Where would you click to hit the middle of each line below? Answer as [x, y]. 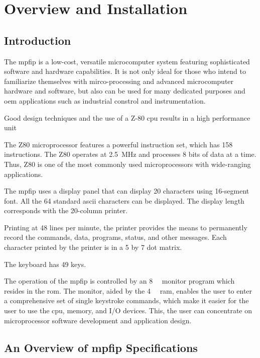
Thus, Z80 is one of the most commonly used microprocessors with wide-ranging [127, 164]
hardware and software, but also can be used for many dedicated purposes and [125, 91]
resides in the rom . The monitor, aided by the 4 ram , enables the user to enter [128, 290]
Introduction [38, 40]
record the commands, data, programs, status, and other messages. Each [115, 237]
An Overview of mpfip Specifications [101, 347]
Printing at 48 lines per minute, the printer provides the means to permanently [126, 227]
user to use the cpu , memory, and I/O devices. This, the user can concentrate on [128, 310]
